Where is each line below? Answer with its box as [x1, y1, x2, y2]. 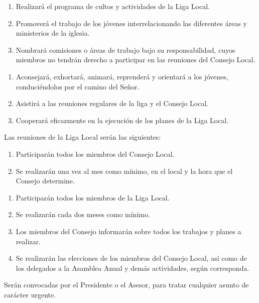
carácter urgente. [4, 289, 56, 299]
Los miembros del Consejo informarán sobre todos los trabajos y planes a [16, 226, 241, 236]
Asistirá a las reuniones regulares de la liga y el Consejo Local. [16, 98, 209, 109]
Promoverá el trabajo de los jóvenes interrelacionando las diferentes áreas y [16, 18, 247, 28]
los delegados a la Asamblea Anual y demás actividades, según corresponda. [16, 262, 249, 273]
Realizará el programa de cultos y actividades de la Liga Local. [16, 1, 210, 11]
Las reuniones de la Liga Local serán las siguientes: [4, 132, 161, 142]
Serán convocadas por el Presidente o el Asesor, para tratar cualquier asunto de [4, 279, 249, 290]
